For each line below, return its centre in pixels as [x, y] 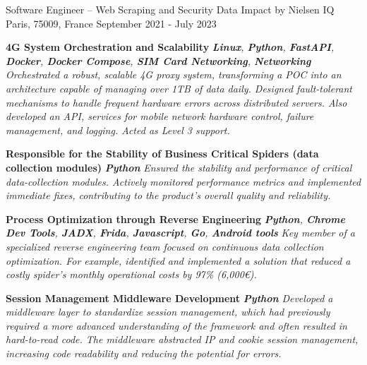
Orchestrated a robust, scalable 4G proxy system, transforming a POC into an [174, 74]
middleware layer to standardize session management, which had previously [168, 312]
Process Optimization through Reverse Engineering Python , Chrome [176, 219]
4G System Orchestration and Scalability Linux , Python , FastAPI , [170, 47]
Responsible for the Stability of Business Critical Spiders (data [162, 154]
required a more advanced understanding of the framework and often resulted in [176, 325]
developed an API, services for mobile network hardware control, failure [160, 116]
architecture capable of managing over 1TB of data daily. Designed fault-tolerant [179, 88]
